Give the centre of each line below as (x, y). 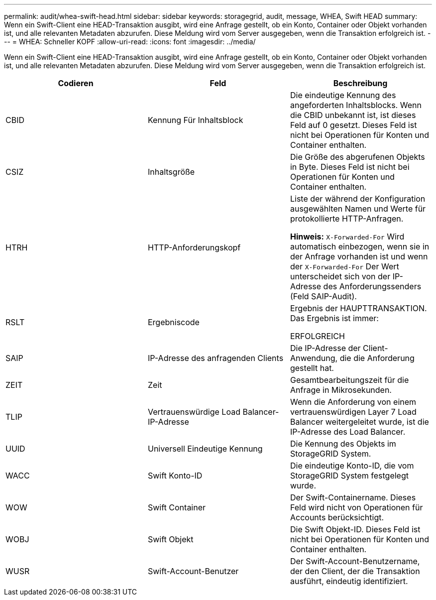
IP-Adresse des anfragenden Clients (216, 358)
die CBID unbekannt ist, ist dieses (353, 115)
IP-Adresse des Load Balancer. (348, 432)
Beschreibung (360, 83)
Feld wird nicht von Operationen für (356, 507)
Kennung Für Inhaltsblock (195, 120)
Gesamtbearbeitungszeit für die (349, 380)
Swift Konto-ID (175, 476)
